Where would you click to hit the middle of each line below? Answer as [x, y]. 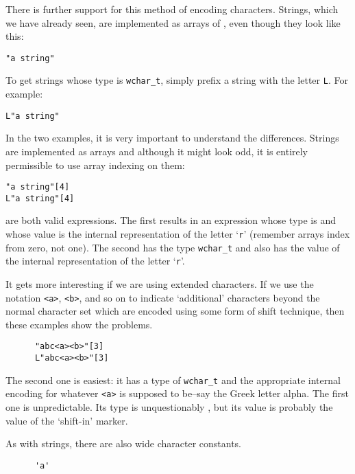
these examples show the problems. [79, 324]
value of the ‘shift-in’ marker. [67, 420]
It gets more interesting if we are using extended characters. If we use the [160, 284]
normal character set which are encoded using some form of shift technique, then [175, 311]
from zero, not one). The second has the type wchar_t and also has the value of [173, 247]
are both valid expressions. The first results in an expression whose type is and [171, 220]
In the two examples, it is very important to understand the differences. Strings [172, 138]
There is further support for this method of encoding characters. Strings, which [172, 9]
